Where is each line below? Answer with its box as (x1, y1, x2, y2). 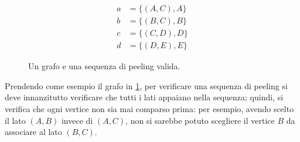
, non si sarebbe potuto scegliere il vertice (125, 114, 275, 126)
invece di (61, 114, 93, 126)
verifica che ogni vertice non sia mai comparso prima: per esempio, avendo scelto (5, 102, 294, 114)
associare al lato (5, 126, 62, 138)
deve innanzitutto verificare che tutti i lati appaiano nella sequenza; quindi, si (5, 91, 284, 103)
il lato (5, 114, 26, 126)
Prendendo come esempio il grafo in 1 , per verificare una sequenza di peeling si (5, 79, 288, 92)
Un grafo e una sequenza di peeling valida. (28, 60, 180, 72)
